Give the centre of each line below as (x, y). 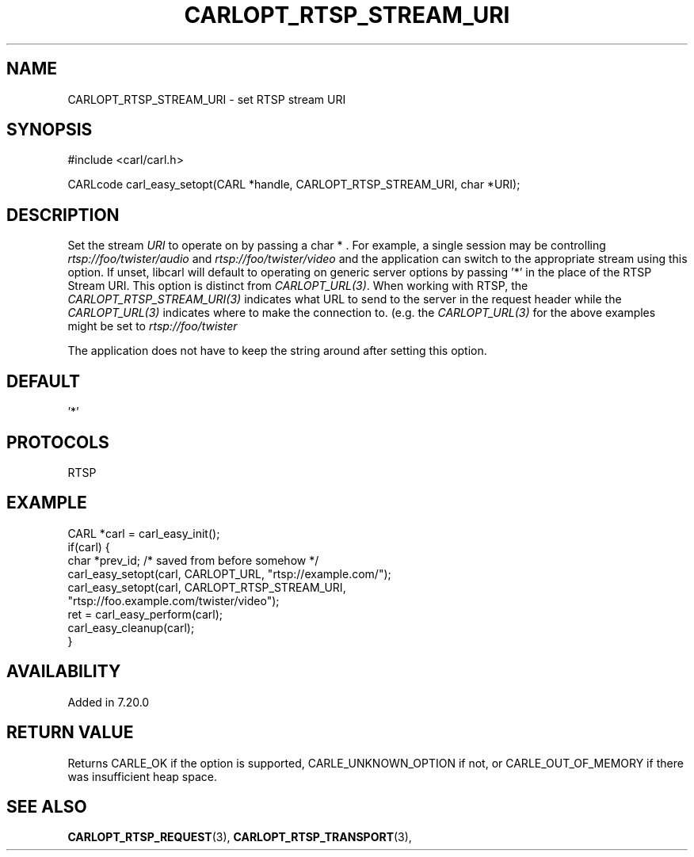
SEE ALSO (47, 806)
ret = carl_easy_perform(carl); (145, 614)
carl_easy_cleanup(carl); (131, 627)
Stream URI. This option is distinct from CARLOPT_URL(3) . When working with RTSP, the (298, 286)
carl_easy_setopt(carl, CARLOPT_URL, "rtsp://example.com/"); (229, 573)
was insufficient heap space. (143, 776)
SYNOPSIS (50, 130)
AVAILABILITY (64, 672)
